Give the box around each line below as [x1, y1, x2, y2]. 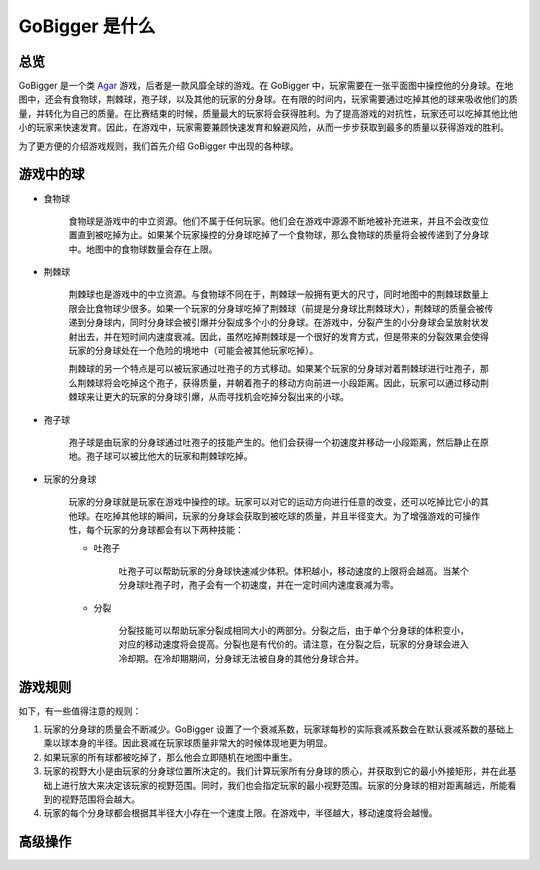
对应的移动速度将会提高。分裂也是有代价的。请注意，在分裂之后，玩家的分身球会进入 [118, 638, 469, 650]
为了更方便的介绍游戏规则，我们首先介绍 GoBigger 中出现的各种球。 [18, 140, 299, 152]
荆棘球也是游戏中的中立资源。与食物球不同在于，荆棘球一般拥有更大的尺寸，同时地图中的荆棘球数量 [68, 288, 480, 300]
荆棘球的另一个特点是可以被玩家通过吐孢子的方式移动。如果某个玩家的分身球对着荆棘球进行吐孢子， [68, 363, 480, 375]
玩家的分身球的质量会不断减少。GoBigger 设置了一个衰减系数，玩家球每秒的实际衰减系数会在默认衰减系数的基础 [43, 723, 505, 735]
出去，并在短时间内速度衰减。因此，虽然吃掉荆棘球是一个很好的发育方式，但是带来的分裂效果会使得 [76, 330, 489, 342]
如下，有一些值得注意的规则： [18, 705, 142, 717]
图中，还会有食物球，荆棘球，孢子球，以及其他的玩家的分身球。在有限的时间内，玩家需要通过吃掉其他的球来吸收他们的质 [18, 93, 518, 105]
